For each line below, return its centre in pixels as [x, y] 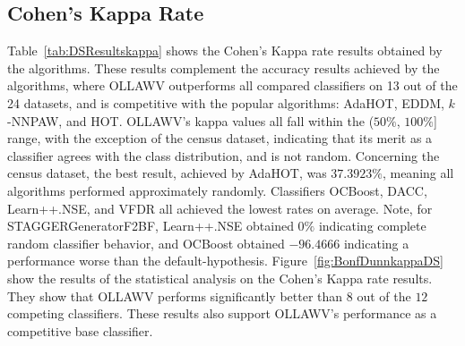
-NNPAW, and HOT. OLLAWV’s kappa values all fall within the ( [191, 120]
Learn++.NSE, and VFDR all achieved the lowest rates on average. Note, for [220, 208]
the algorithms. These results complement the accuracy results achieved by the [224, 68]
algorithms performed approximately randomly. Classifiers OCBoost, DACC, [217, 190]
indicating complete [372, 226]
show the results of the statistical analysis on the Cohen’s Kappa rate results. [220, 278]
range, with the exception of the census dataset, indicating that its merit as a [220, 138]
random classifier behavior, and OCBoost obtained [146, 243]
